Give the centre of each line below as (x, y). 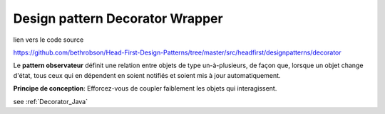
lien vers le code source (48, 40)
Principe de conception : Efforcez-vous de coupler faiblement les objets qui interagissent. (145, 89)
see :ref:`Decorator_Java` (51, 101)
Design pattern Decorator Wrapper (118, 18)
